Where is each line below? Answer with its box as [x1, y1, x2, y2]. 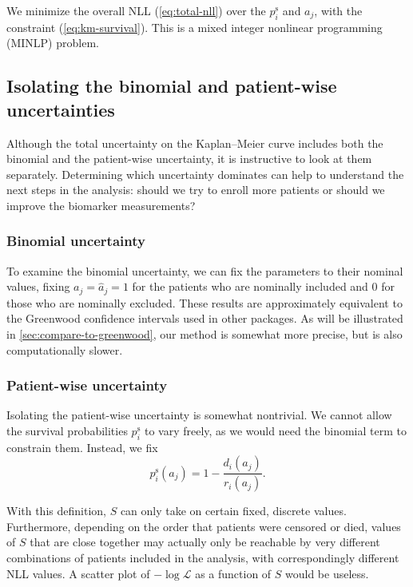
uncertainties [6, 97, 115, 121]
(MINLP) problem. [6, 34, 99, 51]
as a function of [195, 565, 272, 581]
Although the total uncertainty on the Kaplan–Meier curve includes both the [6, 134, 383, 151]
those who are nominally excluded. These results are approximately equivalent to [6, 294, 403, 311]
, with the [314, 2, 363, 18]
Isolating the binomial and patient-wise [6, 73, 337, 98]
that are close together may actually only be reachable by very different [30, 533, 380, 550]
